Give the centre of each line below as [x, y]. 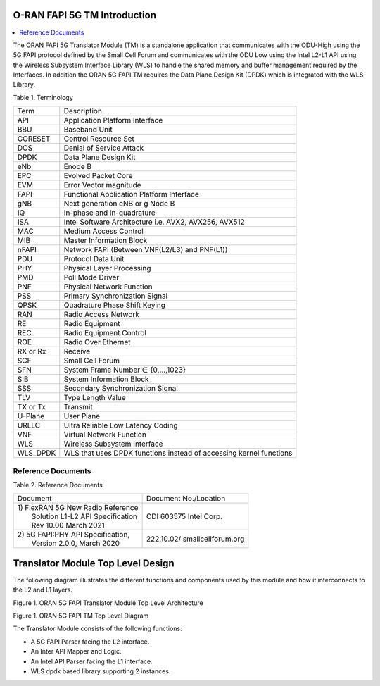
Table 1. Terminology [43, 97]
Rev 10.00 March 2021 [68, 525]
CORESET [34, 139]
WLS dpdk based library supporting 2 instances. [101, 671]
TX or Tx [31, 407]
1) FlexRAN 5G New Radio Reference [78, 508]
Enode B [77, 167]
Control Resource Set [99, 139]
